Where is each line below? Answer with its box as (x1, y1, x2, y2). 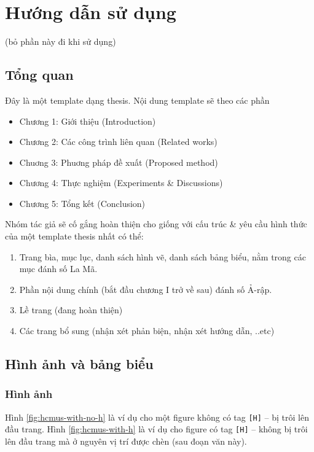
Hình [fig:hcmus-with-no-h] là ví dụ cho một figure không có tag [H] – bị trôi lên (5, 410, 309, 423)
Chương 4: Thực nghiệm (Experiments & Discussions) (19, 176, 223, 189)
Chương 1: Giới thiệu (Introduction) (19, 114, 156, 127)
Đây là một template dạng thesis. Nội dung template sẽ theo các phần (5, 93, 270, 106)
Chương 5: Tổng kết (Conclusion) (19, 197, 146, 209)
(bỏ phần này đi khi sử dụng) (5, 35, 116, 48)
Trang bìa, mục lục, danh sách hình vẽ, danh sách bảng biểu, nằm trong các (19, 250, 306, 263)
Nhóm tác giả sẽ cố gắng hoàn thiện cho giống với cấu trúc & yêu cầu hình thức (5, 217, 307, 230)
